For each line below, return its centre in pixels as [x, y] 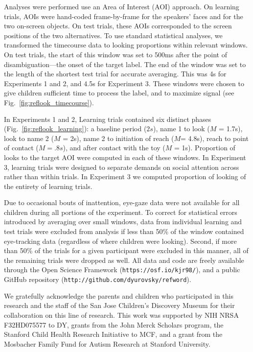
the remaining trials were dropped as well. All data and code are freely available [124, 260]
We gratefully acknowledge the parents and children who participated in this [119, 295]
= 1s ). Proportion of [205, 148]
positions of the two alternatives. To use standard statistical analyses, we [113, 35]
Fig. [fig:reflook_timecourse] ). [49, 102]
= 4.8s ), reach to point [214, 138]
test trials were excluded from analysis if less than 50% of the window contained [124, 231]
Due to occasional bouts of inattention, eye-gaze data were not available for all [122, 202]
